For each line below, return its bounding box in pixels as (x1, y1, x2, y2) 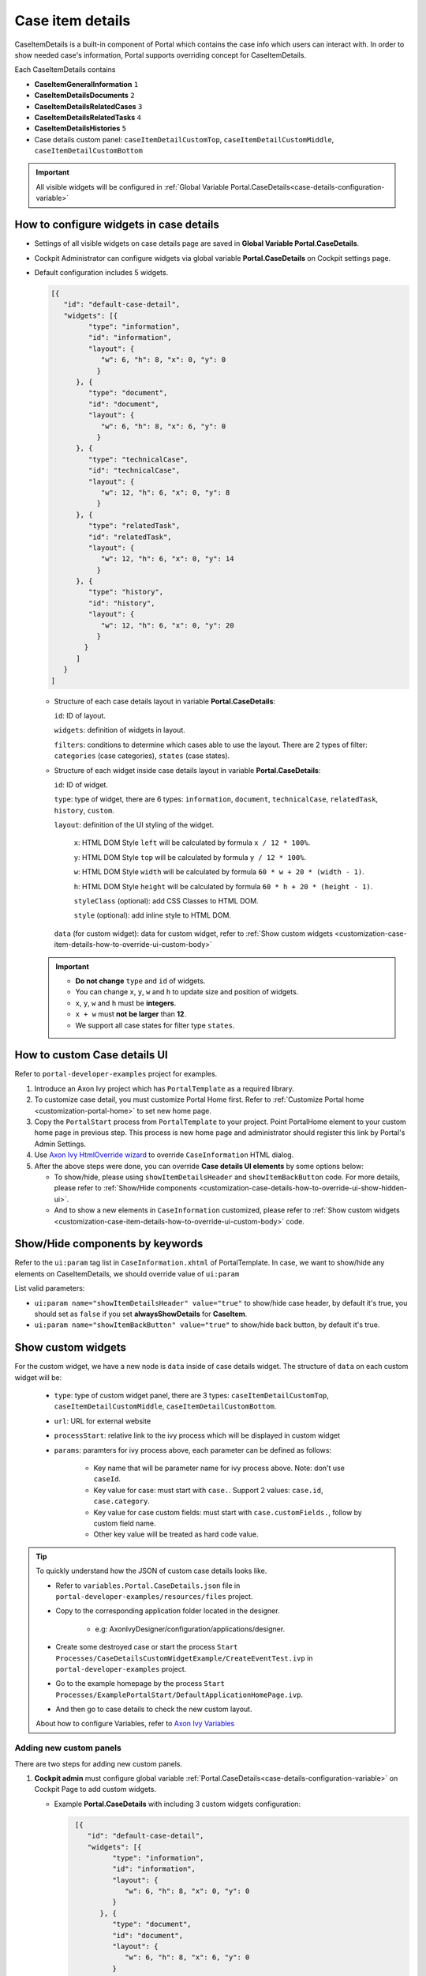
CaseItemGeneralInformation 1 (34, 79, 139, 89)
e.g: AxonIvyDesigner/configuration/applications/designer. (95, 1624, 286, 1634)
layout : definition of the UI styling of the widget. (54, 820, 215, 830)
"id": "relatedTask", (88, 532, 173, 541)
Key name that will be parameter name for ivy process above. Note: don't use (93, 1463, 345, 1473)
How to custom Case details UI (14, 1048, 169, 1062)
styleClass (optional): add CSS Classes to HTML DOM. (73, 896, 260, 906)
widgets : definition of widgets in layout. (54, 726, 185, 735)
